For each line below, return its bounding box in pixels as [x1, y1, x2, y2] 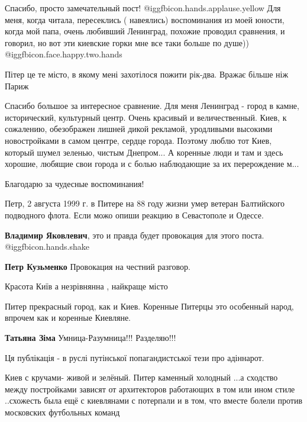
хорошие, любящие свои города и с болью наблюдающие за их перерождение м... [5, 157, 299, 170]
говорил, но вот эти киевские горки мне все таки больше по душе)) [5, 36, 249, 49]
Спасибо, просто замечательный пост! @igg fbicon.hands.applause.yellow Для [5, 2, 281, 14]
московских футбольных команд [5, 406, 120, 418]
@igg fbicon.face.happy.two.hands [5, 48, 122, 60]
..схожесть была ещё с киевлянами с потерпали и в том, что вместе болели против [5, 394, 303, 407]
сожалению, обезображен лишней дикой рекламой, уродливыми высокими [5, 123, 273, 135]
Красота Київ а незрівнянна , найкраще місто [5, 280, 168, 292]
